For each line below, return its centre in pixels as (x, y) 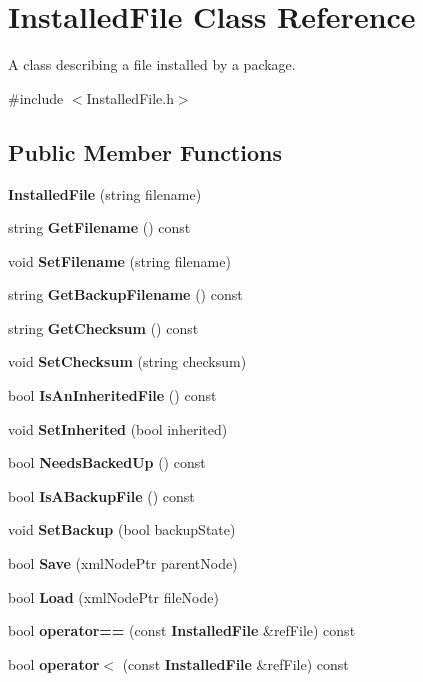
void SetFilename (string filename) (119, 260)
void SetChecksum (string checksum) (127, 361)
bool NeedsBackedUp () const (107, 462)
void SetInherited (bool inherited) (118, 428)
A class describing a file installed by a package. (152, 64)
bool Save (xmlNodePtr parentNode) (123, 563)
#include (36, 97)
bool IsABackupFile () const (101, 495)
